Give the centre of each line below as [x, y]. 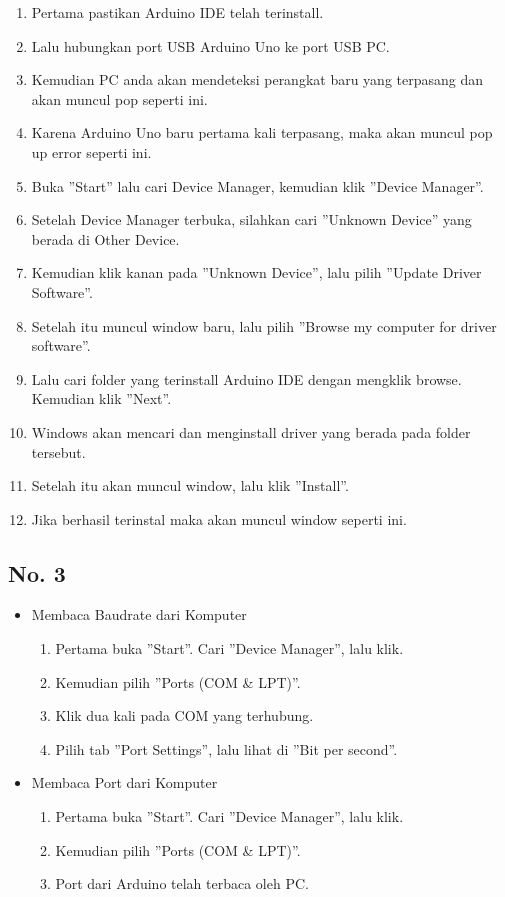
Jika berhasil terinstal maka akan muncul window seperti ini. [219, 518]
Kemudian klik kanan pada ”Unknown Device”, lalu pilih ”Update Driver [256, 272]
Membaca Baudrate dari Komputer [139, 614]
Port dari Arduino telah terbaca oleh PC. [182, 883]
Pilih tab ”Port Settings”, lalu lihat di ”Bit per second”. [226, 748]
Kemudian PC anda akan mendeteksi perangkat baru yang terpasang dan [257, 79]
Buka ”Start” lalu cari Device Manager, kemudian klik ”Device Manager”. [257, 185]
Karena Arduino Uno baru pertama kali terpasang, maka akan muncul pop [262, 132]
